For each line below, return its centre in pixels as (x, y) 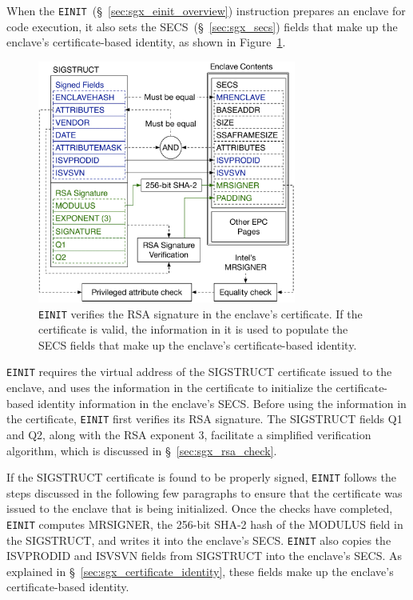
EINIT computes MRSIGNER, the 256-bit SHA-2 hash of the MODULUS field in (205, 524)
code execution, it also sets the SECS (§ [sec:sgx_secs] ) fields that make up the (202, 26)
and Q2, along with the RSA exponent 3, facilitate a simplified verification (189, 434)
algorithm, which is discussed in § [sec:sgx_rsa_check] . (142, 450)
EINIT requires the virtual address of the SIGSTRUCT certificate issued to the (199, 372)
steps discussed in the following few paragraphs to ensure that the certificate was (205, 492)
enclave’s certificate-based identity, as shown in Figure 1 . (146, 42)
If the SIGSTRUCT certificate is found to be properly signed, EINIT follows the (201, 477)
